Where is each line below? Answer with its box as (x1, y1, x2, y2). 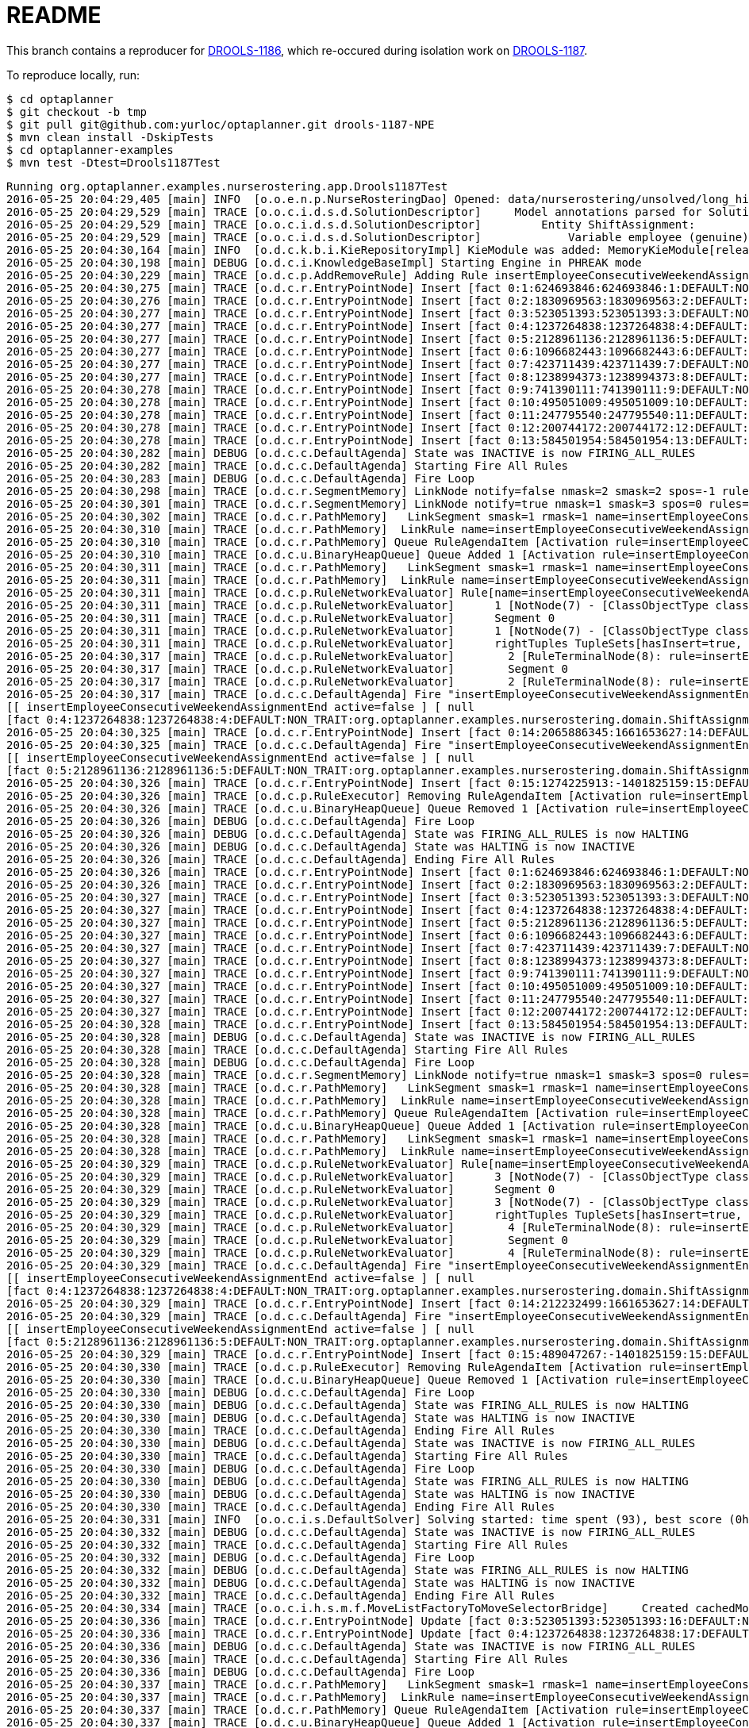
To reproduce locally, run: (6, 67, 140, 82)
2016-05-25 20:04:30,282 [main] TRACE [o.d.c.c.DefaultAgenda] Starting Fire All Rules (6, 459, 569, 472)
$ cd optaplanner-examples (6, 143, 174, 156)
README (6, 2, 102, 29)
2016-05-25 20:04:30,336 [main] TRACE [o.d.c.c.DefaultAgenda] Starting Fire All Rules (6, 1652, 569, 1665)
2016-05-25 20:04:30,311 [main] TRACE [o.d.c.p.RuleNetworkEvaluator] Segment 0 (6, 611, 555, 624)
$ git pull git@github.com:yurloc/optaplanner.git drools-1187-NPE (6, 117, 435, 131)
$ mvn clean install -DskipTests (6, 130, 214, 144)
